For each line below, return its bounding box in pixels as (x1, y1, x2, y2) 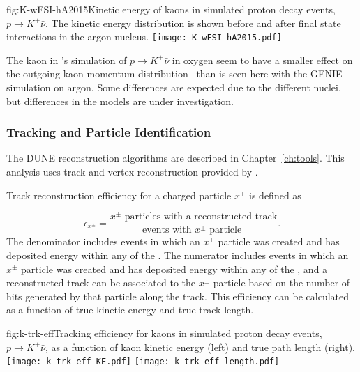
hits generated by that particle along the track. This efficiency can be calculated (6, 288, 350, 303)
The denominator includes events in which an (6, 234, 200, 249)
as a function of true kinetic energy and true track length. (6, 302, 254, 317)
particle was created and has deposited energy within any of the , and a (21, 261, 328, 276)
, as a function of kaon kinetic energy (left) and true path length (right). (45, 339, 355, 354)
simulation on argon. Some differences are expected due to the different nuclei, (6, 80, 341, 95)
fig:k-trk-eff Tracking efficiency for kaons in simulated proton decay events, (6, 325, 322, 340)
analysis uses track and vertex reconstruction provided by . (6, 164, 258, 179)
